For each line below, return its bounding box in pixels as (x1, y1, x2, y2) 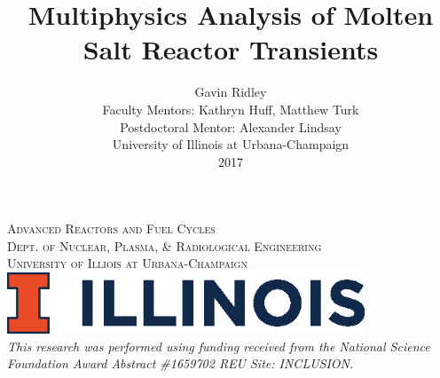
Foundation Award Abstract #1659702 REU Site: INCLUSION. (7, 354, 354, 373)
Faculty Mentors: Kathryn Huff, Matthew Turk (102, 99, 359, 118)
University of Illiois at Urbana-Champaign (7, 254, 247, 272)
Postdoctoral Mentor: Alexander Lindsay (120, 117, 342, 136)
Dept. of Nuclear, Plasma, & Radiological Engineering (7, 236, 322, 255)
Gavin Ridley (194, 83, 267, 101)
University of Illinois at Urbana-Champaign (112, 135, 350, 154)
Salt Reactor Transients (82, 31, 379, 67)
